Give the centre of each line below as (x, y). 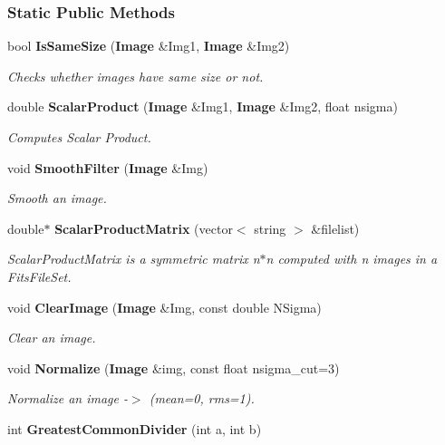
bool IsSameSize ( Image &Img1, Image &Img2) (149, 46)
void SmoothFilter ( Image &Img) (108, 167)
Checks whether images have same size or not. (135, 76)
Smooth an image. (57, 198)
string (270, 228)
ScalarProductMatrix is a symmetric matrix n (134, 259)
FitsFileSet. (39, 276)
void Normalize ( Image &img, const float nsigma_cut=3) (174, 368)
